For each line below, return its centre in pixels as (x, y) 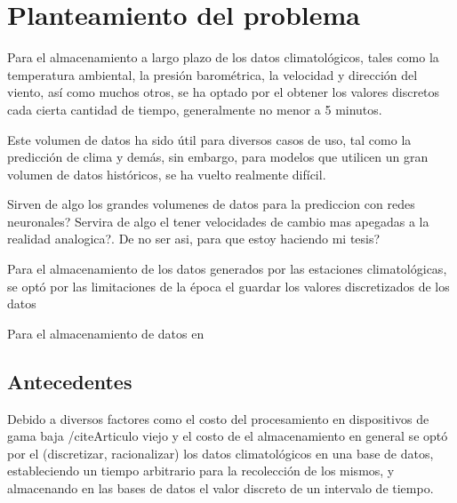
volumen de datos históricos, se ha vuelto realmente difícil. (167, 174)
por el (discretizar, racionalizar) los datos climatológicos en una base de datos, (220, 453)
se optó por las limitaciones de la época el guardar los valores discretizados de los (228, 286)
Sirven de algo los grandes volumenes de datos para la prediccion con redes (211, 204)
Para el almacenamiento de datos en (106, 333)
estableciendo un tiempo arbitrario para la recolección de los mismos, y (201, 471)
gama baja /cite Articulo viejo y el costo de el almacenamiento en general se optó (228, 436)
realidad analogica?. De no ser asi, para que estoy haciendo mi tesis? (194, 239)
